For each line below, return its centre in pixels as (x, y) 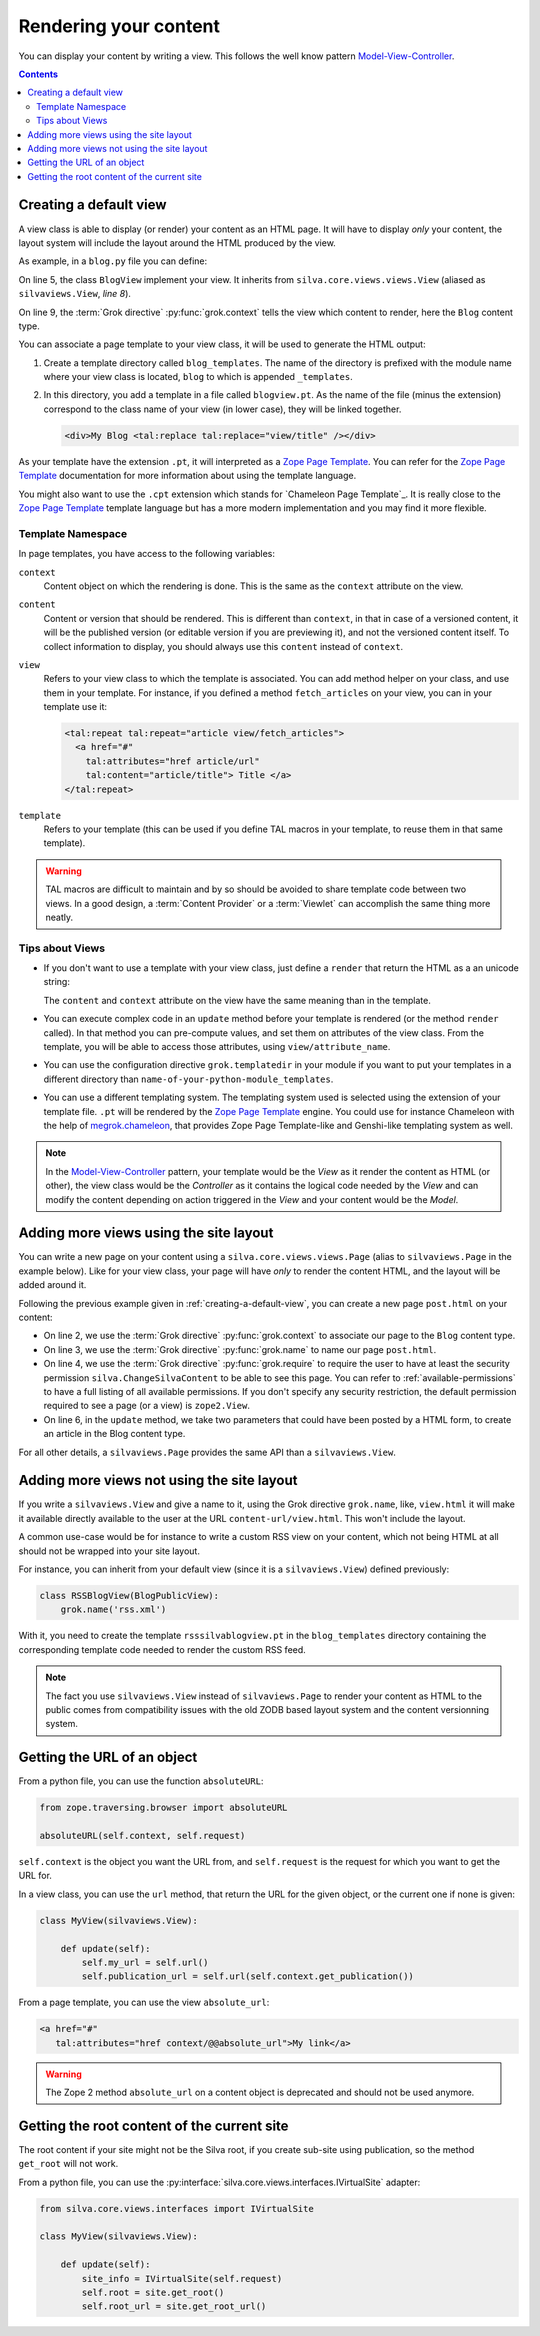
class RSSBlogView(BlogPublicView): (129, 1595)
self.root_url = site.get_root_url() (174, 2306)
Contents (38, 74)
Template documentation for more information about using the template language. (187, 476)
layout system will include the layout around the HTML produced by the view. (177, 242)
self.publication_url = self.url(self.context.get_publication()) (248, 1976)
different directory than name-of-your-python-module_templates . (188, 1079)
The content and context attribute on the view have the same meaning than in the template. (237, 1000)
